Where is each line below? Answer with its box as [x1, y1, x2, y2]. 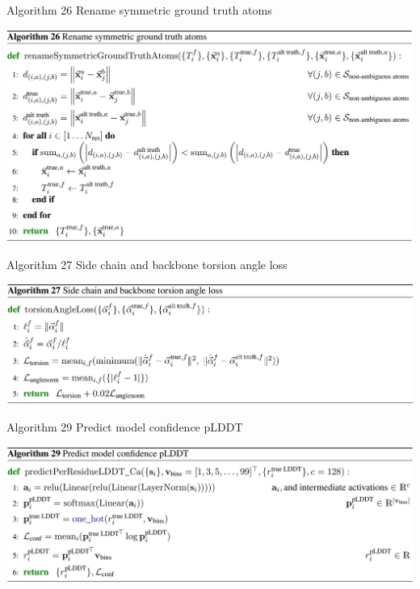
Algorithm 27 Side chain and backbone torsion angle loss [6, 255, 288, 272]
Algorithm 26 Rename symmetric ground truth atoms [6, 2, 272, 18]
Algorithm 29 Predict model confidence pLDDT [6, 418, 243, 435]
